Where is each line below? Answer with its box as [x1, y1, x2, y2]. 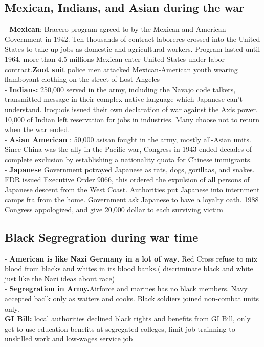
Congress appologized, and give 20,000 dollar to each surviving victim [5, 204, 223, 214]
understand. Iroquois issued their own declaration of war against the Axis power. [5, 103, 258, 114]
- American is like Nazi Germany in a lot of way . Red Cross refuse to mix [5, 253, 257, 264]
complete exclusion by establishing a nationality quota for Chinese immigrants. [5, 154, 252, 164]
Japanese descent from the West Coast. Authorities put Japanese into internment [5, 184, 260, 194]
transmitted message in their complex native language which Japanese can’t [5, 94, 243, 104]
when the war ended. [5, 124, 70, 135]
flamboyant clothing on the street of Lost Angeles [5, 74, 160, 84]
